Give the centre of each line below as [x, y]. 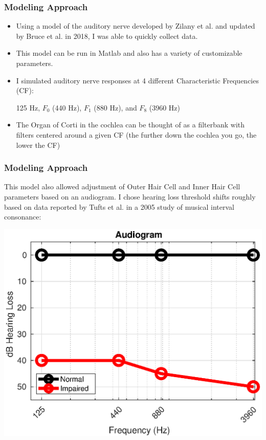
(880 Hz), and [115, 107]
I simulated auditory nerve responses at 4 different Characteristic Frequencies [137, 80]
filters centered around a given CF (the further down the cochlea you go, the [136, 134]
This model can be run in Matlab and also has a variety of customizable [129, 53]
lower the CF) [38, 145]
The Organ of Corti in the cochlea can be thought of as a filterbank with [130, 125]
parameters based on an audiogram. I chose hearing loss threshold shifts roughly [130, 196]
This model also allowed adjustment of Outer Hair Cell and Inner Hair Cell [122, 186]
